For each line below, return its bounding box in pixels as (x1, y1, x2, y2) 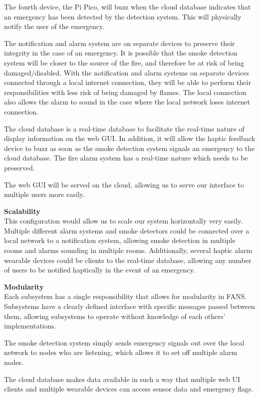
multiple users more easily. (4, 189, 85, 199)
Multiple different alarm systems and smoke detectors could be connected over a (4, 225, 250, 235)
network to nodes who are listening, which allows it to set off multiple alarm (4, 347, 238, 357)
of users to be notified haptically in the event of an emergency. (4, 264, 195, 275)
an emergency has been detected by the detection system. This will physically (4, 11, 242, 21)
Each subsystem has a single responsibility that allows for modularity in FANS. (4, 291, 247, 301)
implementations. (4, 320, 56, 331)
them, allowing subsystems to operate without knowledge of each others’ (4, 310, 226, 321)
